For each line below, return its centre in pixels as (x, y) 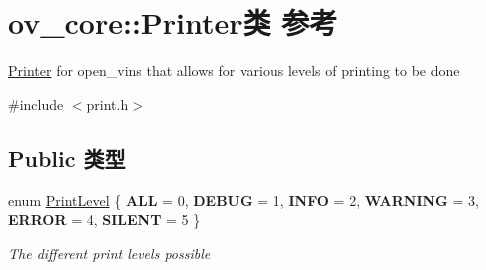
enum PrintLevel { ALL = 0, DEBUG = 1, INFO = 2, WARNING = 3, (243, 199)
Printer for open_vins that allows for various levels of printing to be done (234, 70)
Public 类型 (67, 157)
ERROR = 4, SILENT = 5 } (104, 219)
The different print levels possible (109, 252)
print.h (107, 103)
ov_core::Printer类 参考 (173, 22)
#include (36, 103)
